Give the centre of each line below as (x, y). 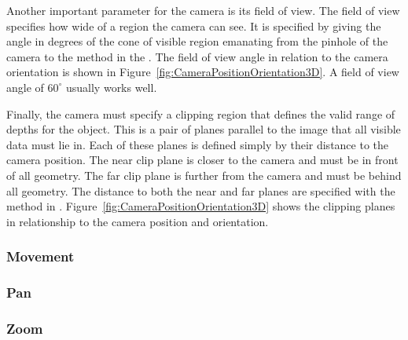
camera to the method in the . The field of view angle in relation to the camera (197, 56)
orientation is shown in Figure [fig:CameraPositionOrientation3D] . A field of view (203, 72)
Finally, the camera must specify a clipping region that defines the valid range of (201, 113)
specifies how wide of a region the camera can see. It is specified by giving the (194, 26)
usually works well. (111, 87)
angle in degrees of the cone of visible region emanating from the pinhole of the (197, 41)
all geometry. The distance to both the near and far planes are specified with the (201, 190)
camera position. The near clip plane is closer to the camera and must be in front (202, 160)
